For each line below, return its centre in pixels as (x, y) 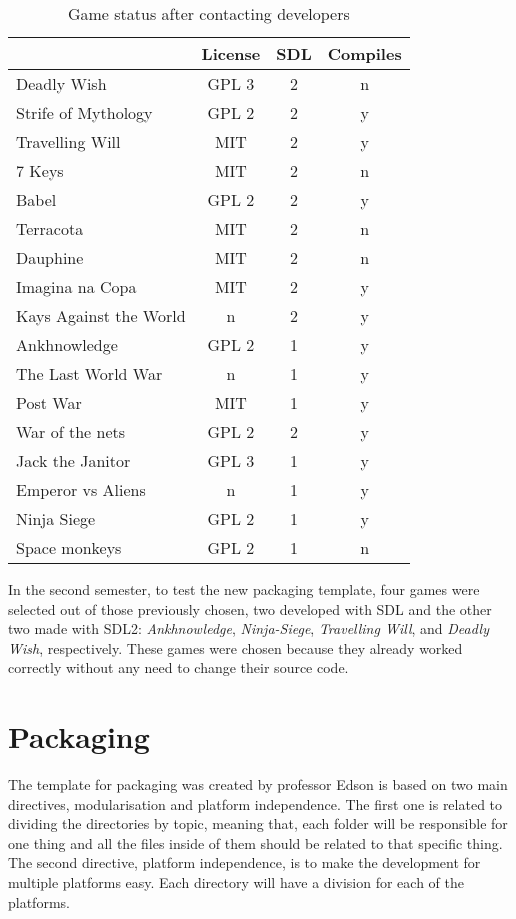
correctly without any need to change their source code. (178, 667)
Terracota (50, 228)
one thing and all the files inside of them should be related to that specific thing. (255, 842)
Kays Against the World (101, 315)
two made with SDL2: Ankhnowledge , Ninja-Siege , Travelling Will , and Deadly (248, 628)
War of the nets (71, 431)
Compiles (364, 53)
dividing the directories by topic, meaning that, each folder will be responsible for (258, 823)
